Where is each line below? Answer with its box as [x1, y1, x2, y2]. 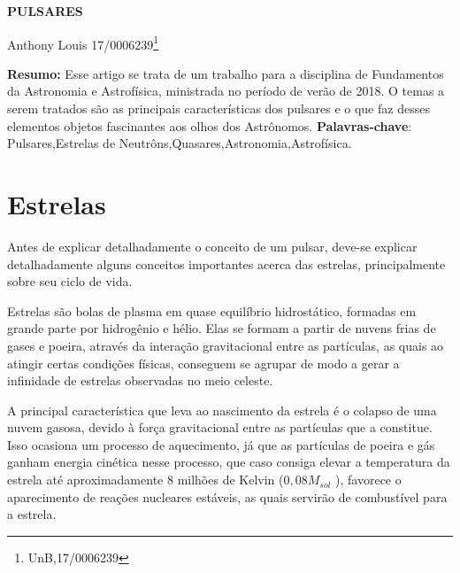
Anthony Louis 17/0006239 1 [7, 32, 159, 53]
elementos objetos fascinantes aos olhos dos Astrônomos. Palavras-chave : [7, 116, 412, 135]
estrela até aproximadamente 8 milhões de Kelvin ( [7, 470, 284, 489]
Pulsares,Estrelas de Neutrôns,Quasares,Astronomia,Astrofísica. [7, 134, 352, 152]
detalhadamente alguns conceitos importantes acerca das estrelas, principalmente [7, 254, 446, 273]
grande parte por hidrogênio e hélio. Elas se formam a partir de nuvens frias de [7, 319, 436, 337]
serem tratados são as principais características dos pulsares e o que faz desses [7, 99, 430, 118]
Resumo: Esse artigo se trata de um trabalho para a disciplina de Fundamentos [7, 64, 444, 82]
